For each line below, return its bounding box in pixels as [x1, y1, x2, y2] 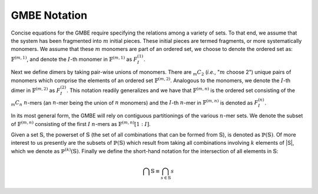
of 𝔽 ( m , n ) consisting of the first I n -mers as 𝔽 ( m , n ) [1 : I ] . [11, 120, 151, 127]
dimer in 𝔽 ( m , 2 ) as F [11, 86, 61, 94]
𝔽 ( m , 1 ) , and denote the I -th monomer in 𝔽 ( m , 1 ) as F [11, 55, 138, 63]
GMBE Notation [11, 9, 88, 22]
